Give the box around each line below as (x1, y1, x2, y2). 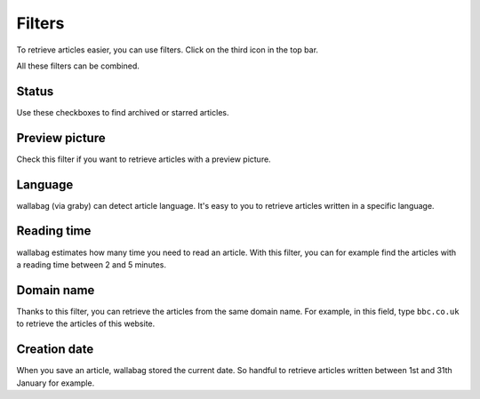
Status (16, 84, 54, 99)
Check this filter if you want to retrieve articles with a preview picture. (16, 154, 271, 164)
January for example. (16, 378, 95, 388)
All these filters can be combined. (16, 60, 140, 71)
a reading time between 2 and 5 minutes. (16, 259, 166, 270)
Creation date (16, 342, 94, 357)
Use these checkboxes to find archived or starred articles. (16, 107, 229, 117)
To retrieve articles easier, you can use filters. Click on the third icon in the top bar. (16, 44, 319, 55)
